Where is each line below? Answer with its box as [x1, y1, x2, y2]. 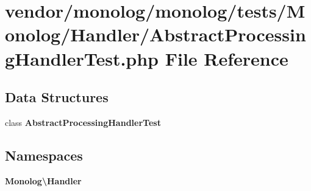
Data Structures [5, 88, 109, 106]
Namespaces [5, 145, 83, 164]
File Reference [165, 46, 288, 71]
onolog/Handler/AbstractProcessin [5, 22, 306, 47]
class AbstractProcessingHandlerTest [5, 116, 161, 128]
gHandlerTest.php [5, 46, 159, 71]
